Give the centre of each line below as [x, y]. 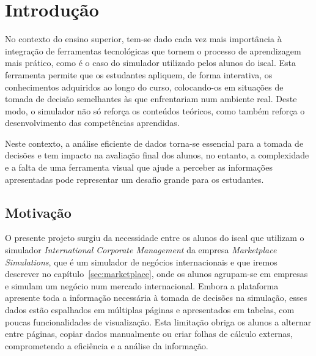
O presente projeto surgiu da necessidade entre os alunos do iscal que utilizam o [155, 238]
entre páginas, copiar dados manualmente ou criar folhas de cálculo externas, [149, 334]
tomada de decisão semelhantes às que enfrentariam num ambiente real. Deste [151, 99]
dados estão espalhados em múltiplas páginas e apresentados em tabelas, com [150, 310]
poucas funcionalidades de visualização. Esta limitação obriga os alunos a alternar [158, 321]
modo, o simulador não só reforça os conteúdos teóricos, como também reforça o [155, 110]
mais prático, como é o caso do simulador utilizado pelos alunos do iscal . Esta [151, 63]
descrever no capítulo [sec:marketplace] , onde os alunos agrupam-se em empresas [156, 274]
